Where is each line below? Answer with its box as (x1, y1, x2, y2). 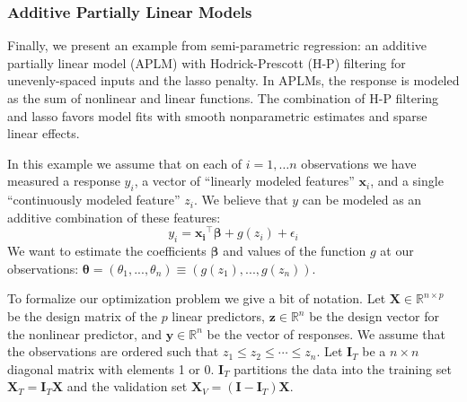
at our (380, 241, 414, 260)
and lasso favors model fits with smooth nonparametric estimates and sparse (7, 106, 427, 125)
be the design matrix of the (7, 307, 157, 326)
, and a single (370, 171, 444, 190)
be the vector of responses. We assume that (207, 324, 445, 343)
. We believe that (193, 190, 288, 209)
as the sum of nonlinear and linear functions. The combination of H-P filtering (7, 89, 439, 107)
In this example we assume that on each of (7, 153, 242, 172)
